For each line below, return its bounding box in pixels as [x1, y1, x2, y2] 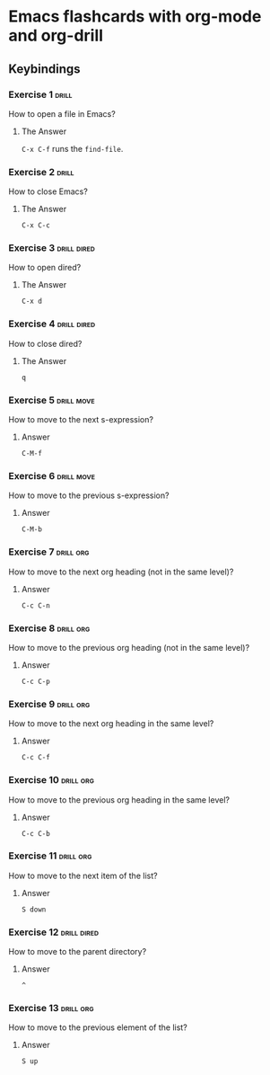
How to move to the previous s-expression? [8, 490, 170, 501]
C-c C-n [21, 600, 50, 610]
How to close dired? [8, 338, 83, 349]
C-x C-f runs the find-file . [21, 143, 124, 154]
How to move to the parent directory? [8, 946, 147, 957]
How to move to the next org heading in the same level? [8, 718, 214, 729]
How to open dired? [8, 262, 82, 273]
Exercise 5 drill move [8, 394, 95, 406]
